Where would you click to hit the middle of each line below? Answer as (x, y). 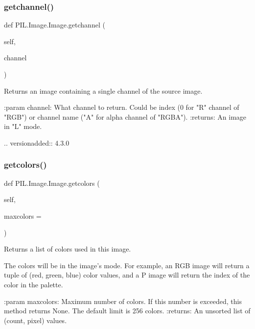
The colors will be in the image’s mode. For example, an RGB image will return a (127, 265)
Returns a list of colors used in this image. (68, 249)
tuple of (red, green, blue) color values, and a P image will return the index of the (127, 275)
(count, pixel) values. (35, 320)
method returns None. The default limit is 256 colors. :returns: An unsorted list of (127, 311)
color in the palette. (34, 284)
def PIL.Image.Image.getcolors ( (52, 183)
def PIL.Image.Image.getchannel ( (55, 25)
